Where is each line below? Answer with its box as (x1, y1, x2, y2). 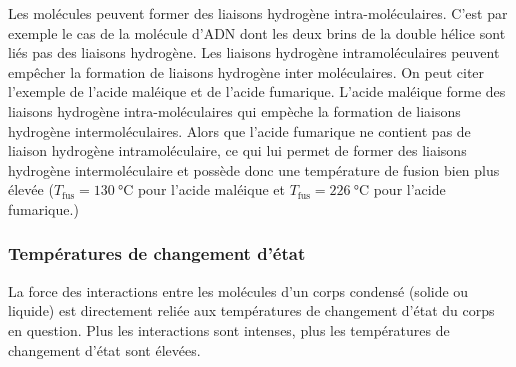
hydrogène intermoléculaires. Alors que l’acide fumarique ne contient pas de (8, 120, 471, 141)
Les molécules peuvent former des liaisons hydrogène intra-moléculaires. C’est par (8, 3, 508, 23)
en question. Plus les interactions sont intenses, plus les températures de (8, 319, 450, 340)
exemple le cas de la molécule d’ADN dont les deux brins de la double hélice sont (8, 22, 506, 43)
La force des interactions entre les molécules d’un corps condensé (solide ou (8, 280, 469, 301)
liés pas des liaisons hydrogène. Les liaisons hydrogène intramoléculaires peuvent (8, 42, 500, 63)
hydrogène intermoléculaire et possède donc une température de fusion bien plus (8, 159, 500, 180)
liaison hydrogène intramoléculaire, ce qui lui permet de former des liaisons (8, 140, 467, 161)
